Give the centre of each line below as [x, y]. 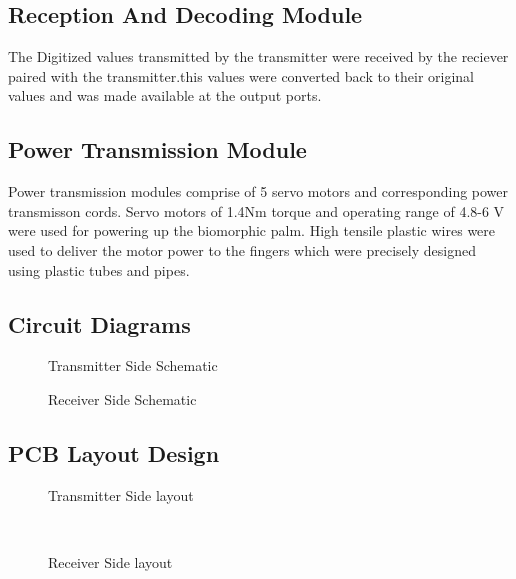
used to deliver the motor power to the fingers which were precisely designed [242, 249]
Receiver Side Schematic [122, 398]
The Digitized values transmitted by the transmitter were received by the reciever [258, 56]
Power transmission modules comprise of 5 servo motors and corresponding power [258, 191]
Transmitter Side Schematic [133, 365]
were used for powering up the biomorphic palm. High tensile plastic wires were [252, 230]
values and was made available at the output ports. [165, 95]
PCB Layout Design [114, 452]
